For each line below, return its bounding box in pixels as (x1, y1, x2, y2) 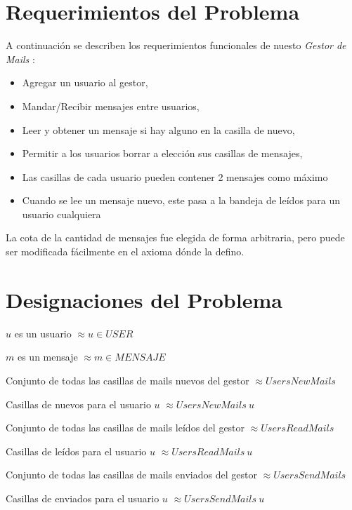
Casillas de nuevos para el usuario (6, 396, 151, 411)
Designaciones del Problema (6, 285, 282, 314)
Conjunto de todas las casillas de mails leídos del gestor (6, 420, 245, 435)
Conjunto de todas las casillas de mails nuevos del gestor (6, 373, 249, 387)
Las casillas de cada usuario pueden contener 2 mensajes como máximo (22, 169, 328, 184)
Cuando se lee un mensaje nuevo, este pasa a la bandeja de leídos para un (22, 193, 341, 208)
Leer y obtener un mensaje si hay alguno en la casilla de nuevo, (22, 122, 295, 137)
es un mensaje (17, 349, 78, 364)
